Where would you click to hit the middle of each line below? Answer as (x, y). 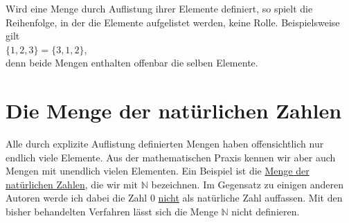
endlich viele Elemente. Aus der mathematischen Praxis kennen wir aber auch (171, 157)
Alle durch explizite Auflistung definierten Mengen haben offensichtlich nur (165, 144)
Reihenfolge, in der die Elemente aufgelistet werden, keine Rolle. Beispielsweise (173, 22)
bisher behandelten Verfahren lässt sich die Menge (112, 212)
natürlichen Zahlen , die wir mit (72, 184)
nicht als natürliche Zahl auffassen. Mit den (250, 198)
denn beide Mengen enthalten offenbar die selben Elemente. (132, 63)
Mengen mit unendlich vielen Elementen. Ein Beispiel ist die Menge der (158, 171)
